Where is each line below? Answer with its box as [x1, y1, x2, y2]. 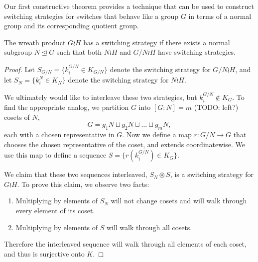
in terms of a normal [188, 10, 252, 21]
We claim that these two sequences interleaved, [4, 169, 147, 179]
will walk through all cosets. [106, 222, 192, 232]
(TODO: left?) [194, 102, 239, 112]
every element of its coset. [15, 205, 95, 216]
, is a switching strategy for [170, 169, 254, 179]
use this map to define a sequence [4, 150, 107, 160]
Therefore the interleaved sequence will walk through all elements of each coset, [4, 239, 247, 249]
